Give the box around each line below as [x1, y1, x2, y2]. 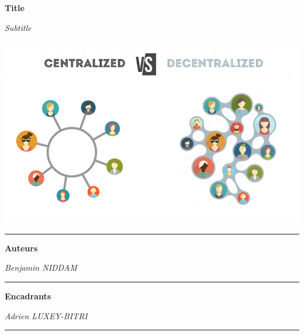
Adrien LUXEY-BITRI [5, 309, 88, 322]
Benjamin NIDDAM [5, 261, 77, 274]
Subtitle [5, 21, 32, 33]
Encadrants [5, 289, 51, 302]
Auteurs [5, 241, 38, 254]
